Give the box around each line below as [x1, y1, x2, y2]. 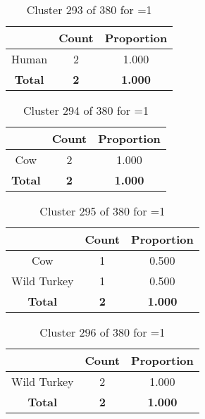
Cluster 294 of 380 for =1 [23, 102, 149, 118]
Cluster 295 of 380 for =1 [39, 203, 166, 219]
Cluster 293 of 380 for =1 [26, 1, 152, 18]
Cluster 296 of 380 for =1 [39, 324, 166, 340]
